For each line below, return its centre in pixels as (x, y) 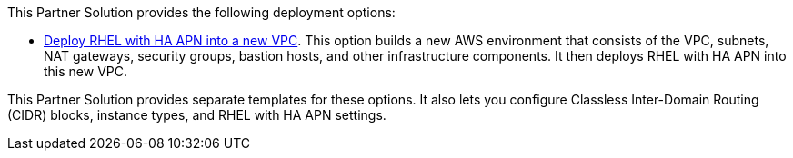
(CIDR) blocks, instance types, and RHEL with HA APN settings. (197, 115)
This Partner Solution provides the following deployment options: (201, 12)
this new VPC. (86, 71)
